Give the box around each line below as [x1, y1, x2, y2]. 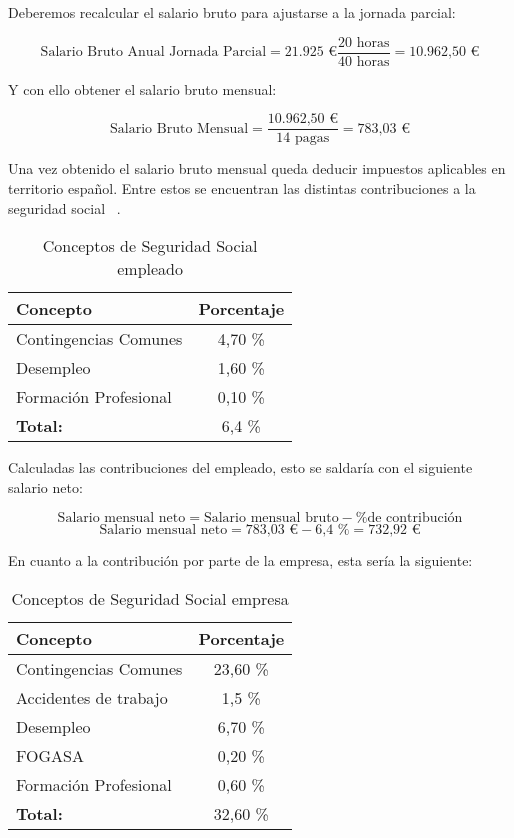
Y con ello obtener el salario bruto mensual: [8, 78, 277, 99]
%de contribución [355, 511, 463, 526]
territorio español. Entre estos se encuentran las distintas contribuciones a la [8, 177, 476, 198]
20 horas [338, 35, 390, 50]
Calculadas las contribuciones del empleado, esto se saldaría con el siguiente [8, 457, 473, 478]
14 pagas [276, 131, 330, 146]
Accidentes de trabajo [16, 685, 168, 709]
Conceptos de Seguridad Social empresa [11, 586, 289, 610]
